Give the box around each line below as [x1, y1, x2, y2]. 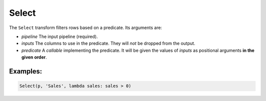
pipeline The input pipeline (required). [21, 34, 98, 39]
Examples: [9, 67, 42, 75]
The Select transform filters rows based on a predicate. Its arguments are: [9, 25, 162, 31]
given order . [21, 54, 47, 60]
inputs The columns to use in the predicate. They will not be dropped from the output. [21, 40, 196, 46]
